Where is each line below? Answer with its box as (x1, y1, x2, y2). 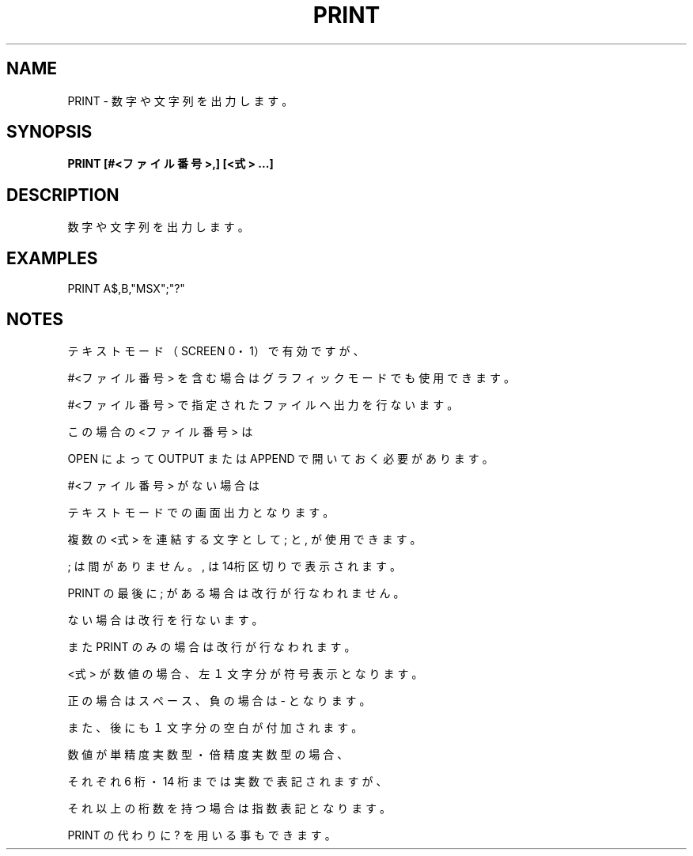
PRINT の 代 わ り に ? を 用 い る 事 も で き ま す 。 (67, 828, 336, 842)
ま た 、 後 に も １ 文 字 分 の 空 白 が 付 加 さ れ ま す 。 (67, 720, 363, 734)
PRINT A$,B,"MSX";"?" (67, 282, 185, 296)
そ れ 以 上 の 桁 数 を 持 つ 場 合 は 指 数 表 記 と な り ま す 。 (67, 801, 392, 815)
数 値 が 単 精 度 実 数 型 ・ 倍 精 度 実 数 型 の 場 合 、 (67, 747, 349, 761)
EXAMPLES (6, 248, 98, 268)
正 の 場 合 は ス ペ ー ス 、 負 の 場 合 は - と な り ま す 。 (67, 693, 371, 707)
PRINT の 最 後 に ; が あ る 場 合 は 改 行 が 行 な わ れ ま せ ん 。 (67, 585, 405, 600)
